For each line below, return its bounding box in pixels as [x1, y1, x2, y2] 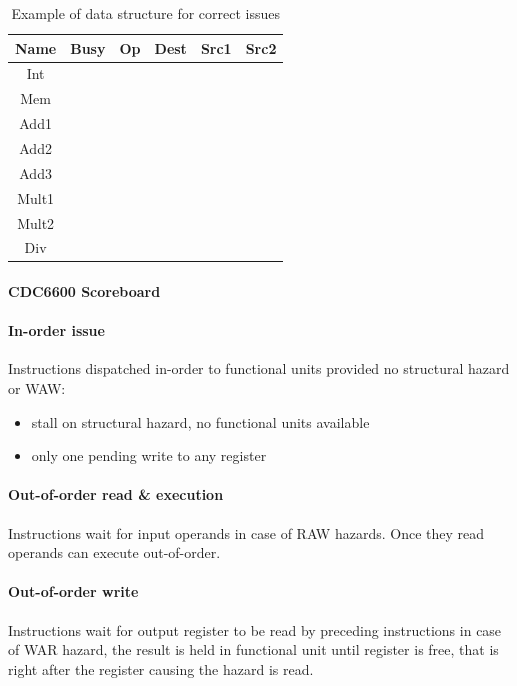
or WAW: [8, 378, 66, 399]
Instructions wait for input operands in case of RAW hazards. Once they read [8, 522, 485, 543]
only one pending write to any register [31, 445, 267, 466]
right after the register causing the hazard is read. [8, 658, 314, 679]
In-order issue [8, 320, 105, 341]
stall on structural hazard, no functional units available [31, 411, 370, 432]
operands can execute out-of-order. [8, 542, 221, 563]
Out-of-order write [8, 581, 139, 602]
